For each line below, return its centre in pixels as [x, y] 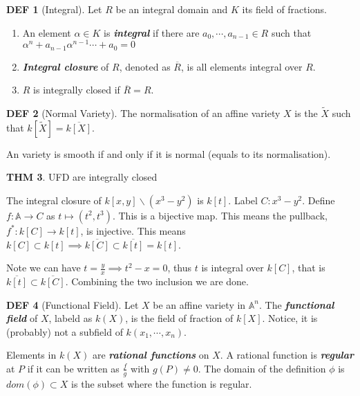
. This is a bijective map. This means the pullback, [220, 215]
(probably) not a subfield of [65, 331]
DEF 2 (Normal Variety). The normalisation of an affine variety [143, 113]
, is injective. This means [133, 230]
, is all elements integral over [241, 66]
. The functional [297, 304]
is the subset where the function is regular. [162, 383]
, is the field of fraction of [179, 318]
